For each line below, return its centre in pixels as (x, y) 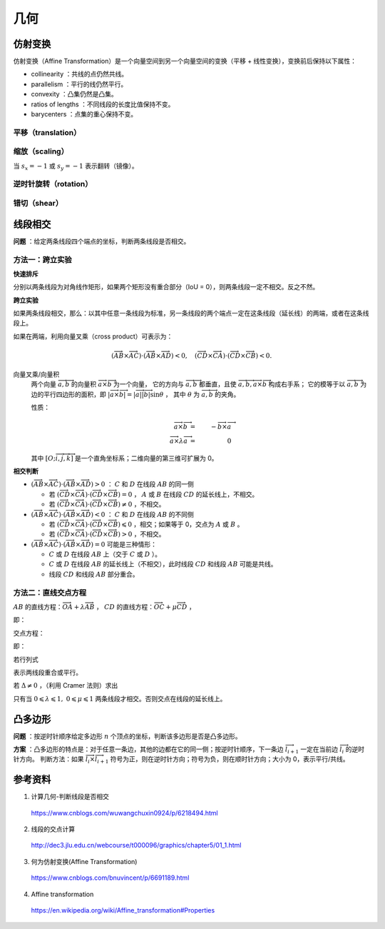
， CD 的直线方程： (125, 606)
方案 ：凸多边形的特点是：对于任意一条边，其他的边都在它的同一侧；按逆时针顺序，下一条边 (148, 749)
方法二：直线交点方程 (50, 593)
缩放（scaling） (41, 151)
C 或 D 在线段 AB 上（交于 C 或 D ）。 (105, 554)
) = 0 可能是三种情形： (124, 544)
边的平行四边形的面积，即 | (71, 394)
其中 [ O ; (43, 458)
